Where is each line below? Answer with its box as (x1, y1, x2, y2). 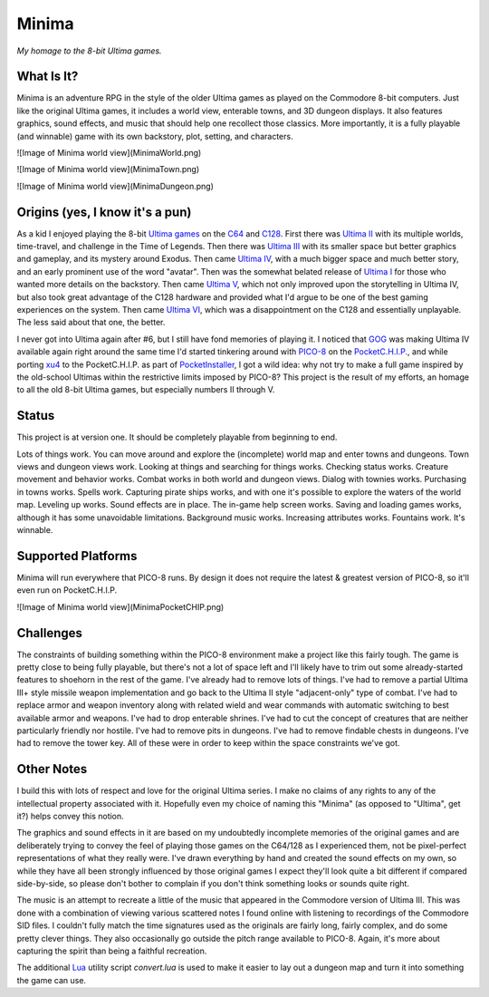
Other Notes (16, 761, 88, 777)
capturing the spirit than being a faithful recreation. (16, 945, 207, 956)
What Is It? (16, 69, 79, 84)
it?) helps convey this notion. (16, 811, 124, 822)
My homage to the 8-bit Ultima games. (16, 45, 162, 56)
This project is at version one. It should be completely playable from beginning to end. (16, 431, 338, 443)
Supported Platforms (16, 548, 138, 564)
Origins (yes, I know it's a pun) (16, 204, 192, 219)
